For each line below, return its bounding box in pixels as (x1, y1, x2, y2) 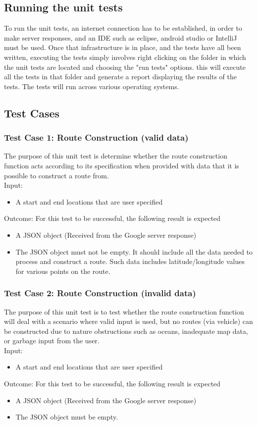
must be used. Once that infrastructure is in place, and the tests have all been (4, 42, 241, 53)
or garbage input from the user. (4, 335, 100, 346)
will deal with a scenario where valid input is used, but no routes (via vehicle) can (4, 316, 253, 326)
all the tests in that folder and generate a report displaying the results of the (4, 71, 237, 82)
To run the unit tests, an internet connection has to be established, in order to (4, 23, 242, 33)
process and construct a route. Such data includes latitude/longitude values (15, 256, 245, 266)
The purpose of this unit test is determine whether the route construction (4, 151, 227, 161)
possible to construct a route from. (4, 170, 109, 180)
